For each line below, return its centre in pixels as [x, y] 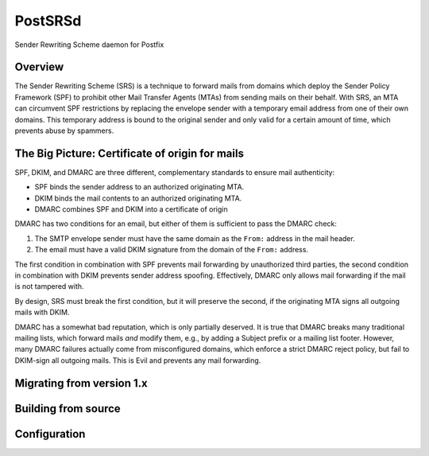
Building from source [68, 409]
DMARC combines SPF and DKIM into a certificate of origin [131, 209]
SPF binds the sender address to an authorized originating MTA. [139, 187]
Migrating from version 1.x [81, 383]
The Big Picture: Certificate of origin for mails [129, 153]
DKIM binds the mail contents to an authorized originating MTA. [138, 198]
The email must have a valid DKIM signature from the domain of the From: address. [172, 250]
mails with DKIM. [42, 312]
